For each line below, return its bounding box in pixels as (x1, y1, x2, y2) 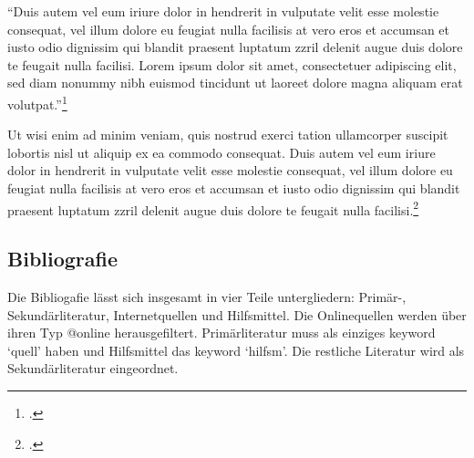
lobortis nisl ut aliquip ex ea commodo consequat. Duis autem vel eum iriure (7, 142, 436, 161)
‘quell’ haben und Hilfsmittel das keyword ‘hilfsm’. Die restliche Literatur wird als (7, 340, 465, 359)
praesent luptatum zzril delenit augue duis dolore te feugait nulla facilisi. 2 (7, 197, 419, 219)
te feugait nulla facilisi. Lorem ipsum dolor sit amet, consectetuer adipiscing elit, (7, 55, 457, 74)
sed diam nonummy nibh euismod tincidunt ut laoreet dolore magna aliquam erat (7, 73, 463, 92)
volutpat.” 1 (7, 91, 67, 113)
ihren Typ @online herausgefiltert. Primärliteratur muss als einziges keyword (7, 323, 436, 342)
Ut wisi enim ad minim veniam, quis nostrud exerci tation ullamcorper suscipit (7, 125, 448, 144)
